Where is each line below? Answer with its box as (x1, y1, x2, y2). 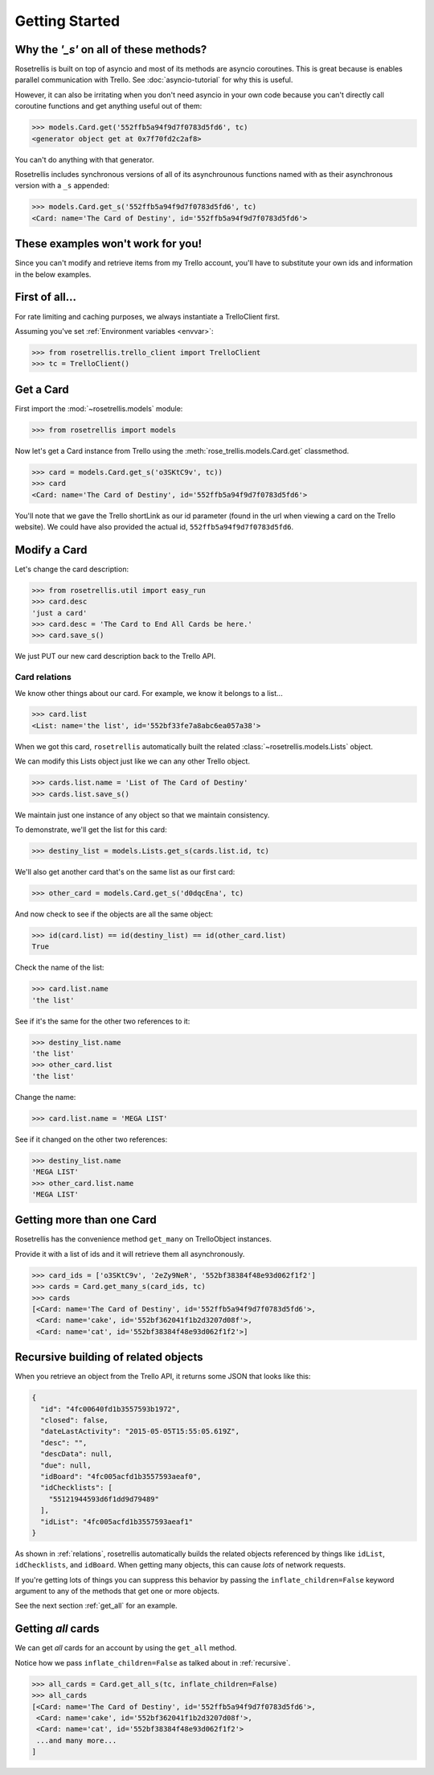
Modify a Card (14, 543, 88, 557)
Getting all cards (14, 1622, 100, 1636)
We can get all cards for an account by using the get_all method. (14, 1643, 237, 1653)
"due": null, (40, 1460, 92, 1470)
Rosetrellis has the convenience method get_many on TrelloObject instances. (14, 1234, 272, 1244)
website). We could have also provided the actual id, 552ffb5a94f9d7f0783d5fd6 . (14, 521, 293, 531)
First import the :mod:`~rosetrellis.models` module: (14, 403, 183, 414)
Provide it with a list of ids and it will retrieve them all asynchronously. (14, 1249, 245, 1258)
